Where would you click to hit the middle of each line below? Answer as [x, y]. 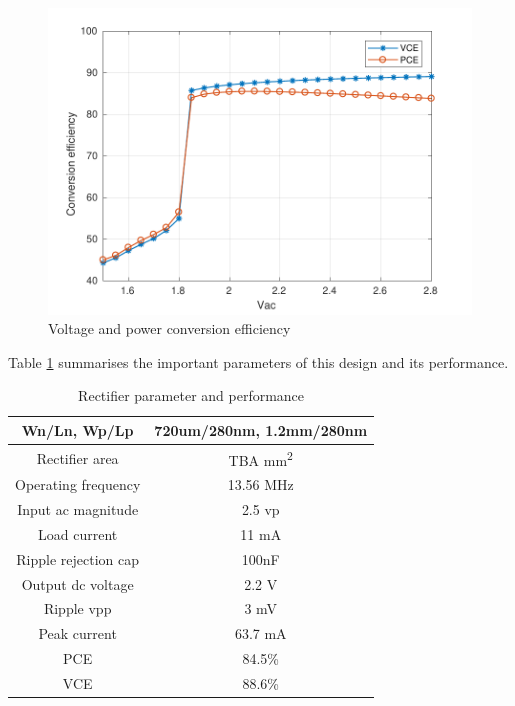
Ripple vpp [77, 608]
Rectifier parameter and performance [191, 395]
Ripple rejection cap [78, 558]
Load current [78, 533]
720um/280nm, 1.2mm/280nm [261, 429]
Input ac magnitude [78, 509]
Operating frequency [78, 484]
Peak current [77, 633]
